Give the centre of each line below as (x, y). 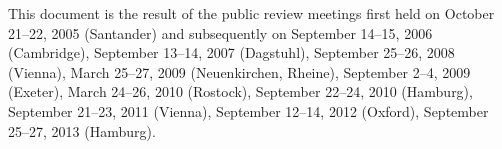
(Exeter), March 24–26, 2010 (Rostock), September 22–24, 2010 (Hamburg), (240, 91)
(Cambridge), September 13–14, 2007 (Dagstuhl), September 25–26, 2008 (231, 52)
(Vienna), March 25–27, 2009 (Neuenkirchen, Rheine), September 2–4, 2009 (239, 71)
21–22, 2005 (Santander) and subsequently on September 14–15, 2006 (220, 32)
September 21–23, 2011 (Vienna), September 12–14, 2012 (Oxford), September (248, 110)
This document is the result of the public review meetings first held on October (251, 13)
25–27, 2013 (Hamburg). (82, 130)
